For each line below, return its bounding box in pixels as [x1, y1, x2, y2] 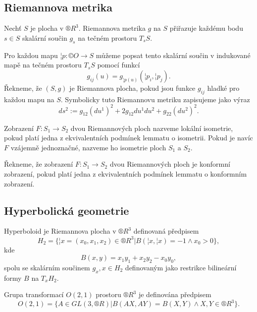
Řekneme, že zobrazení [4, 159, 73, 169]
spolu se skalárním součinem [4, 262, 90, 272]
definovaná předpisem [133, 226, 199, 236]
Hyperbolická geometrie [4, 202, 129, 218]
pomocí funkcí [97, 60, 140, 70]
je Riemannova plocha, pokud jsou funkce [69, 82, 196, 93]
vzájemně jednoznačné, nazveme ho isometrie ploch [10, 142, 166, 152]
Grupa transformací [4, 289, 64, 300]
